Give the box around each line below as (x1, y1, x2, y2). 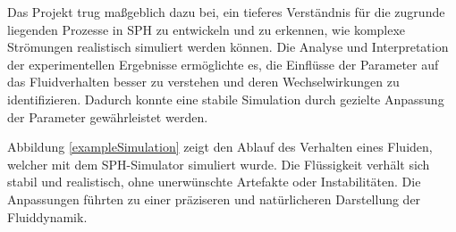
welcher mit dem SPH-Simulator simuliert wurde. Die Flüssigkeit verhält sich (7, 154, 430, 173)
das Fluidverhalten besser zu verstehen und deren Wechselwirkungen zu (7, 72, 400, 91)
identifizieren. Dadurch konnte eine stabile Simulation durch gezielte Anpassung (7, 89, 444, 108)
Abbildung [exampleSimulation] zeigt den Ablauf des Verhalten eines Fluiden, (7, 137, 433, 156)
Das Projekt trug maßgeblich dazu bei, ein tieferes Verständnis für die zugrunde (7, 3, 445, 21)
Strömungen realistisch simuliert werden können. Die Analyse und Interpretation (7, 37, 449, 56)
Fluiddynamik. (7, 207, 88, 226)
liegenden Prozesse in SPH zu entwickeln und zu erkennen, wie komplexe (7, 20, 406, 38)
